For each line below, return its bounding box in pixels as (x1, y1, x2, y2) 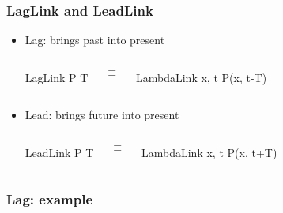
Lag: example (6, 189, 93, 208)
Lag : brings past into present (25, 32, 165, 48)
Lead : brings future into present (25, 106, 179, 123)
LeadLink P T (25, 144, 94, 160)
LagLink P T (25, 69, 89, 85)
